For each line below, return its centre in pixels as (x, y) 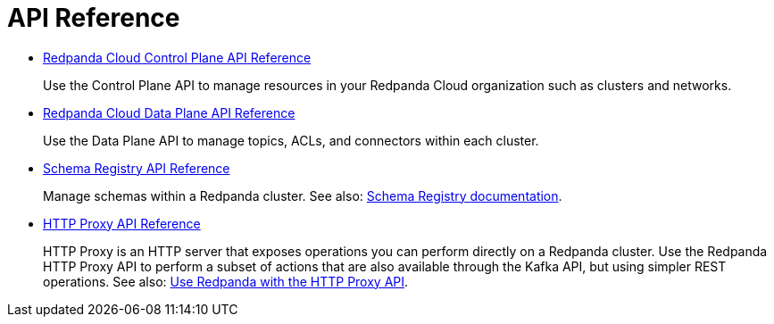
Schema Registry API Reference (137, 168)
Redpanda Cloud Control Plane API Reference (177, 57)
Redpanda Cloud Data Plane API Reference (169, 112)
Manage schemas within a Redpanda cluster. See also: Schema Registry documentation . (303, 195)
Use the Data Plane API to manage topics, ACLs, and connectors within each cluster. (291, 140)
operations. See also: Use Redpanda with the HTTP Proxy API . (226, 281)
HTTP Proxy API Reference (122, 223)
